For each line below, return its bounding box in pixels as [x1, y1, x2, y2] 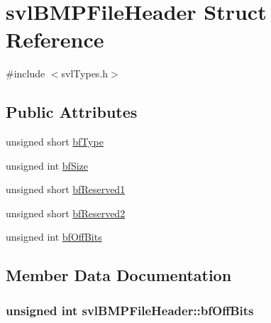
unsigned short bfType [6, 134, 104, 149]
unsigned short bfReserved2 [6, 205, 126, 220]
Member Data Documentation [6, 264, 232, 286]
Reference [6, 25, 104, 54]
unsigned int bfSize [6, 158, 89, 173]
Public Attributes [6, 101, 138, 123]
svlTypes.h [61, 66, 109, 81]
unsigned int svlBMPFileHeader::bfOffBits [6, 301, 254, 319]
